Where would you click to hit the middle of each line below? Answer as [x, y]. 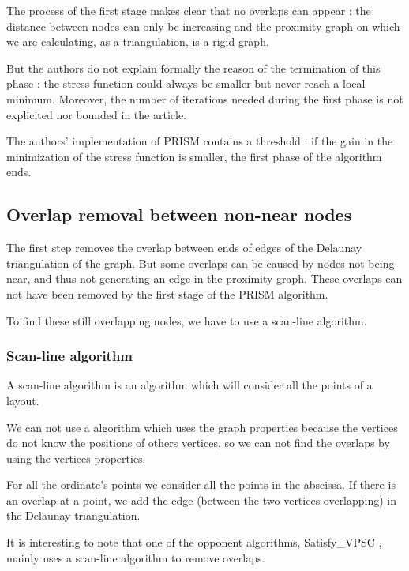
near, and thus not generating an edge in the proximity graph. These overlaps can [204, 278]
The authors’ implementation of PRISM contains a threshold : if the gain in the [200, 141]
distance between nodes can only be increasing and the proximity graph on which [203, 26]
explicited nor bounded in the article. [97, 114]
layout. [23, 400]
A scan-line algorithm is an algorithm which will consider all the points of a [189, 385]
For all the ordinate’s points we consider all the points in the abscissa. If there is [201, 485]
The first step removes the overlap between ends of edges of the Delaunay [184, 248]
